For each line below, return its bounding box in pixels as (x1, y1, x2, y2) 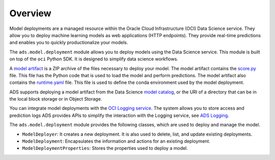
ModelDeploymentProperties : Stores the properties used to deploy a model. (22, 145, 188, 151)
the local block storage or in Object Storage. (9, 96, 102, 102)
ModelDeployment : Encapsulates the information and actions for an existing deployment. (22, 138, 211, 144)
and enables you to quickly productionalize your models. (9, 40, 128, 46)
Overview (9, 8, 51, 19)
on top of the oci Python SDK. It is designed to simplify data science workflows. (9, 56, 178, 62)
